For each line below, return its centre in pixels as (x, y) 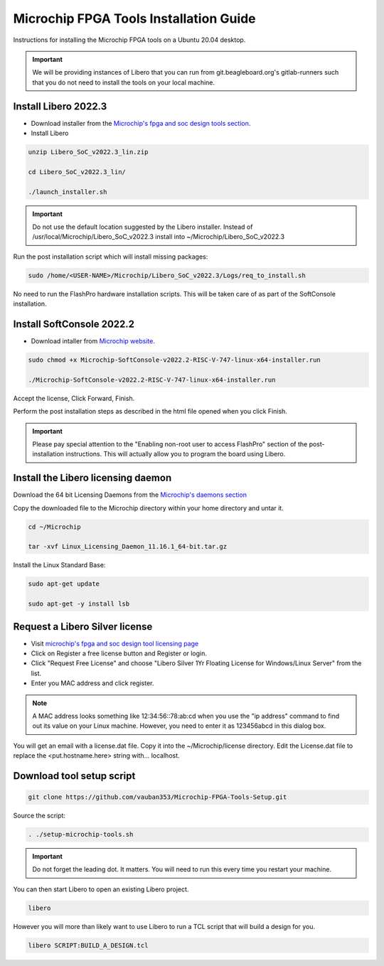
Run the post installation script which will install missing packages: (111, 257)
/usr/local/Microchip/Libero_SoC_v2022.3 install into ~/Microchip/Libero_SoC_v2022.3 (158, 237)
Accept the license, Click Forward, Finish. (74, 398)
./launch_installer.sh (68, 192)
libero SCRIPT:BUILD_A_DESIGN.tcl (88, 945)
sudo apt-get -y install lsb (79, 604)
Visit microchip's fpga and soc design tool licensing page (115, 643)
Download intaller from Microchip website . (93, 340)
